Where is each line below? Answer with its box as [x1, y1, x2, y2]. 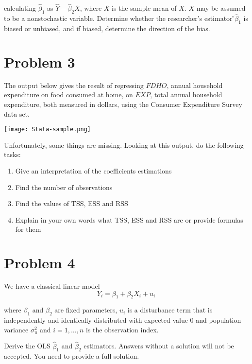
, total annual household [150, 89, 222, 100]
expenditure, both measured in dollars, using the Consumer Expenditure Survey [4, 99, 242, 109]
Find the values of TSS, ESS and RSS [15, 198, 128, 208]
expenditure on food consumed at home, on [4, 89, 133, 100]
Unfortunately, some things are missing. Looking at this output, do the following [4, 139, 244, 150]
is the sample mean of [112, 3, 177, 13]
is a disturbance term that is [127, 305, 213, 315]
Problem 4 [4, 253, 75, 273]
